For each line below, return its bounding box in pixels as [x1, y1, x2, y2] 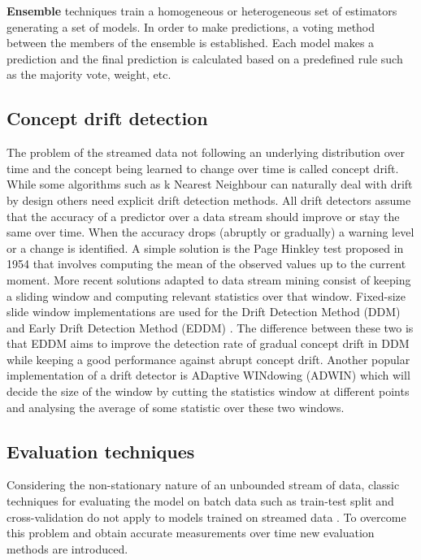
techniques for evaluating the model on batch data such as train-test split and [7, 493, 394, 510]
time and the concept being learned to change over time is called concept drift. [7, 159, 399, 176]
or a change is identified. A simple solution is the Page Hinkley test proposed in [7, 239, 404, 256]
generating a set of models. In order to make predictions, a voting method [7, 18, 375, 35]
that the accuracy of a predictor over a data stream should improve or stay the [7, 207, 400, 224]
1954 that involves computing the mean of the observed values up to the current [7, 255, 406, 272]
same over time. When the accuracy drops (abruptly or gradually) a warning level [7, 224, 414, 241]
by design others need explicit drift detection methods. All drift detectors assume [7, 191, 411, 208]
